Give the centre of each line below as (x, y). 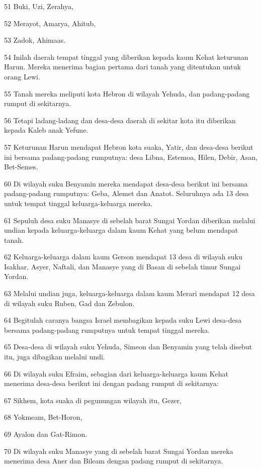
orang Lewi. (22, 76)
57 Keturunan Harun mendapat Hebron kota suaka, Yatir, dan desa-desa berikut (129, 147)
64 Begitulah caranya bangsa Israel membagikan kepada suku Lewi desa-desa (123, 320)
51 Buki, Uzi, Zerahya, (39, 6)
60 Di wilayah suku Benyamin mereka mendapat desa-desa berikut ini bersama (126, 183)
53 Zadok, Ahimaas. (35, 40)
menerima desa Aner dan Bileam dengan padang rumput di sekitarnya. (114, 461)
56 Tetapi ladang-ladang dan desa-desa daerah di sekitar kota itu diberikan (120, 120)
